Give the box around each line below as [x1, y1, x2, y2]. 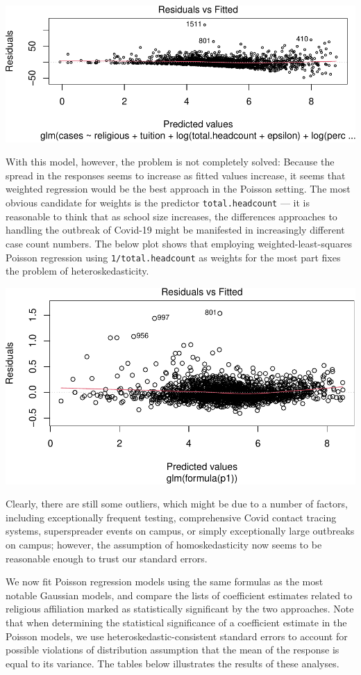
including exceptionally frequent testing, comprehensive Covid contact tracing [6, 510, 337, 524]
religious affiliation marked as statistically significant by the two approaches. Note [6, 601, 354, 616]
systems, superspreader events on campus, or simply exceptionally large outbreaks [6, 523, 355, 538]
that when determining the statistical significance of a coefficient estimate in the [6, 615, 347, 629]
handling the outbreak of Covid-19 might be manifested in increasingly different [6, 222, 345, 237]
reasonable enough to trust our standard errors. [6, 551, 208, 565]
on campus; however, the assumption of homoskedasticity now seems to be [6, 537, 322, 551]
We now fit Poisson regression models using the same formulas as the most [6, 574, 324, 589]
